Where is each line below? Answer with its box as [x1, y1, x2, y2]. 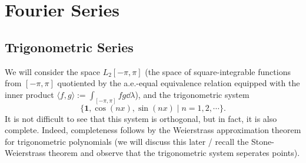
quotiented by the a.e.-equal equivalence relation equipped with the [57, 77, 300, 89]
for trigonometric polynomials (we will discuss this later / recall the [5, 135, 249, 147]
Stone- [251, 135, 274, 147]
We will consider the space [5, 65, 100, 77]
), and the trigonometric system [135, 88, 250, 100]
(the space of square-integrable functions [145, 65, 291, 77]
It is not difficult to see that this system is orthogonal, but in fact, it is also [5, 112, 277, 124]
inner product [5, 88, 54, 100]
